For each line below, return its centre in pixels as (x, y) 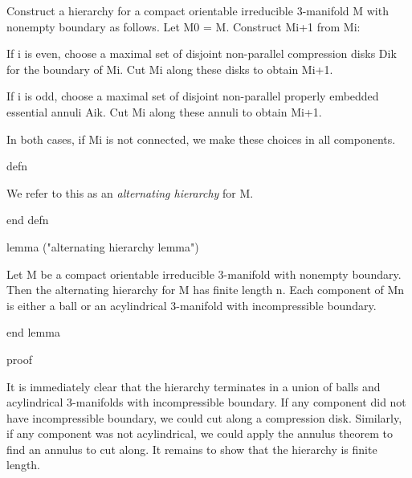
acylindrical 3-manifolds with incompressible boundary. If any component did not (206, 402)
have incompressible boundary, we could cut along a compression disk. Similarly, (204, 417)
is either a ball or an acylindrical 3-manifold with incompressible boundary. (192, 305)
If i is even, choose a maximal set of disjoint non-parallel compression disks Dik (202, 53)
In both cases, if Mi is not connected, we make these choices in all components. (201, 139)
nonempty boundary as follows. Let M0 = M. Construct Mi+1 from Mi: (184, 26)
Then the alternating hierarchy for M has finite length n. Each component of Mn (206, 290)
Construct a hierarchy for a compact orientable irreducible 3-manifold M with (198, 10)
